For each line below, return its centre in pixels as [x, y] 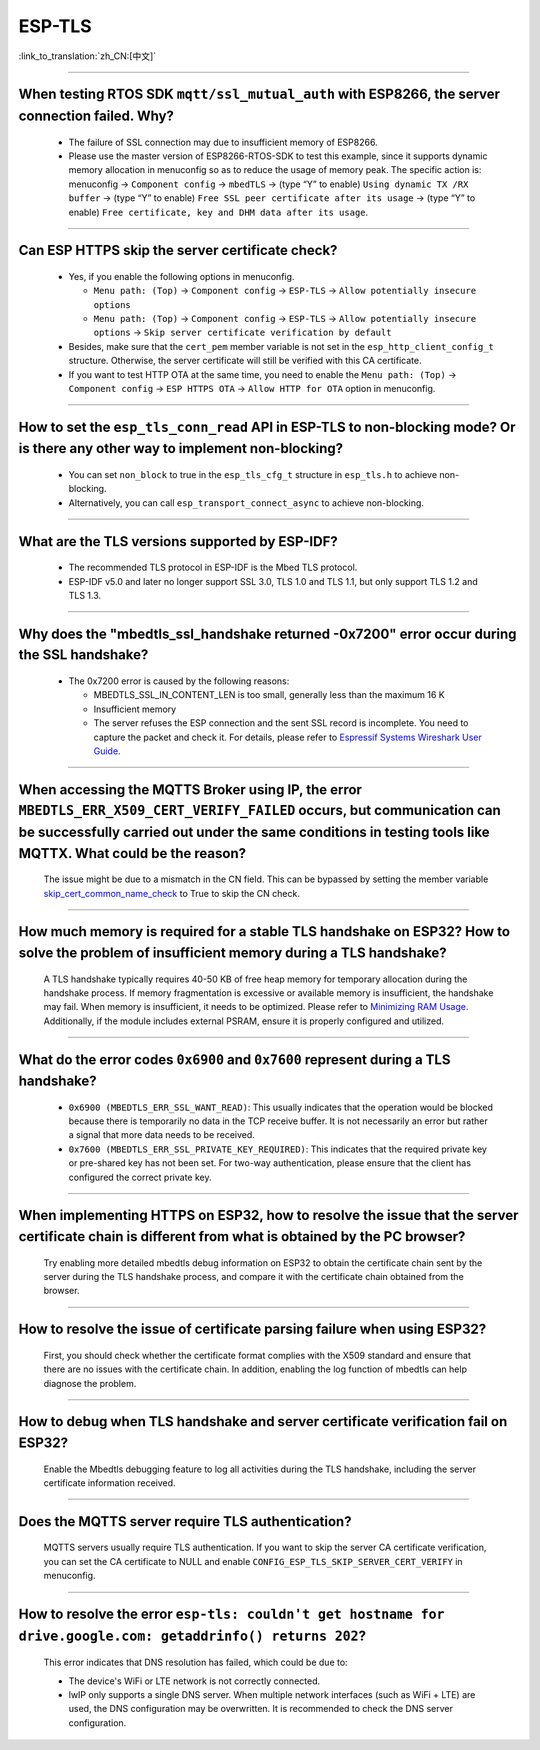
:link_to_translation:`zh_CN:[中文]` [87, 56]
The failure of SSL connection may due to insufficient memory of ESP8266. [223, 142]
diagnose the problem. [90, 1383]
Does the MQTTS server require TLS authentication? [185, 1521]
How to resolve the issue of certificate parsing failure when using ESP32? [252, 1329]
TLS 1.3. [85, 595]
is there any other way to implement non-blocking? [181, 448]
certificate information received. [109, 1483]
